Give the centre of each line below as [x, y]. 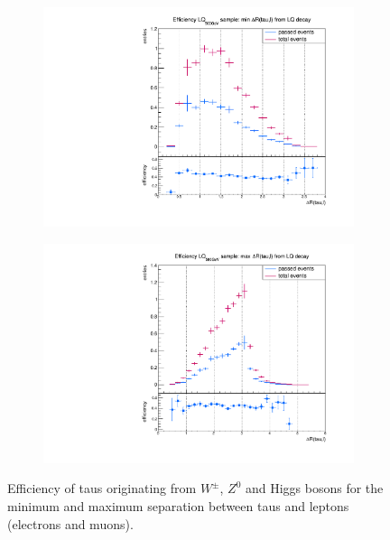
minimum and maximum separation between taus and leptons [178, 506]
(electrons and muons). [70, 523]
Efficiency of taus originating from [102, 488]
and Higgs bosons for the [314, 488]
